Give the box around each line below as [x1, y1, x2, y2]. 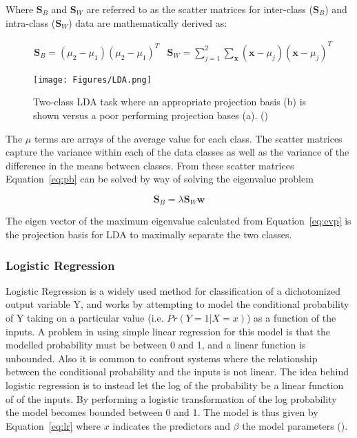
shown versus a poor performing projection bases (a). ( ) [33, 107, 268, 122]
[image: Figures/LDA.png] [33, 74, 152, 85]
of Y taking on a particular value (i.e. [6, 310, 164, 324]
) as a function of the [246, 310, 336, 324]
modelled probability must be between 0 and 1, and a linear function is [6, 337, 306, 352]
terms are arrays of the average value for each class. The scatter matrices [34, 131, 343, 145]
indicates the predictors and [112, 418, 230, 432]
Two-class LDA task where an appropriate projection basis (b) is [33, 94, 307, 109]
